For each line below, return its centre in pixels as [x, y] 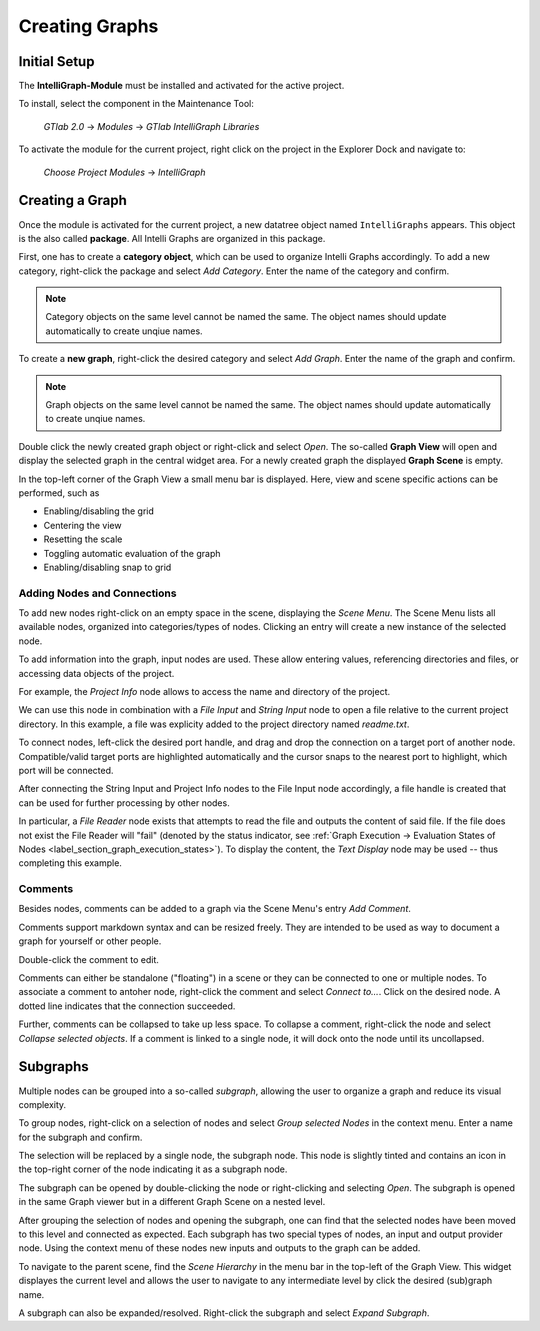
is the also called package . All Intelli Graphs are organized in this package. [172, 238]
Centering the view [82, 525]
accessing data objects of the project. [96, 673]
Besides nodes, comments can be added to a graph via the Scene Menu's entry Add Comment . [215, 909]
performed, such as [59, 493]
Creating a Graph [72, 200]
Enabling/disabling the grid [99, 511]
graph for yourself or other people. [90, 941]
